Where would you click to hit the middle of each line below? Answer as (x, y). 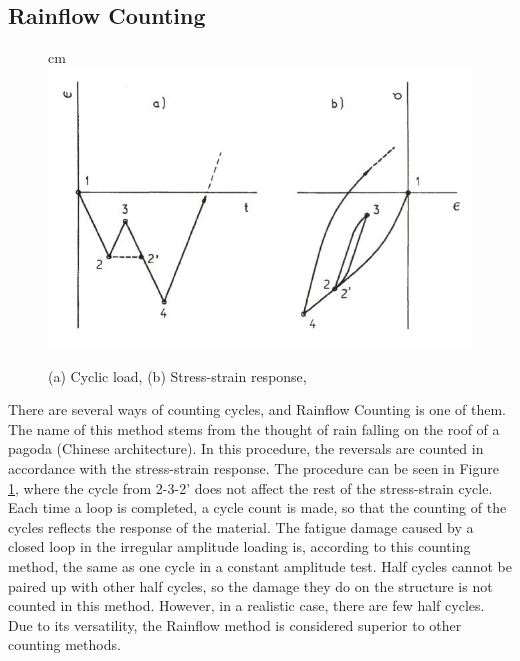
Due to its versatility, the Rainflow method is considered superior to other (235, 624)
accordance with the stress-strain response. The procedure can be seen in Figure (253, 467)
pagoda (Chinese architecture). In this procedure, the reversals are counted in (246, 448)
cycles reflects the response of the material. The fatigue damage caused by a (241, 526)
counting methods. (64, 644)
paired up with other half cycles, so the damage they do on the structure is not (250, 585)
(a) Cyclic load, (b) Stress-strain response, (177, 375)
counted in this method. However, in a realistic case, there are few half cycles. (246, 605)
